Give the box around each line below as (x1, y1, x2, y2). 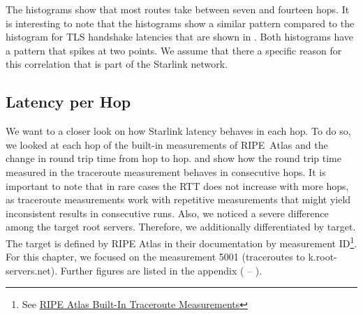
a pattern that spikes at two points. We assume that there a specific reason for (6, 43, 342, 57)
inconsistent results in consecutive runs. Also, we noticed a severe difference (6, 205, 329, 220)
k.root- (308, 249, 337, 264)
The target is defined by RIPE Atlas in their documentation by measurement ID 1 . (6, 233, 357, 250)
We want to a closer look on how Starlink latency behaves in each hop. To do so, (6, 124, 351, 138)
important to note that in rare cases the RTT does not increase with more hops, (6, 178, 349, 193)
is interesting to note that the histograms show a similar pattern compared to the (6, 15, 355, 30)
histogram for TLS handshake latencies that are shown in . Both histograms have (6, 29, 353, 44)
